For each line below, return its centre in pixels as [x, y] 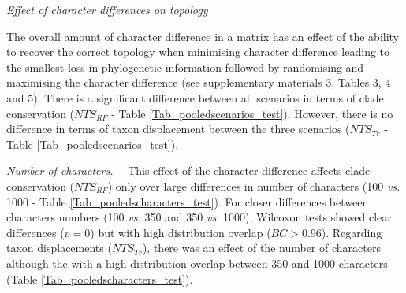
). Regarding [352, 232]
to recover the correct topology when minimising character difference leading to [198, 52]
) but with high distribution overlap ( [181, 232]
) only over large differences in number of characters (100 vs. [254, 185]
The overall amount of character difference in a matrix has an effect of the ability [203, 36]
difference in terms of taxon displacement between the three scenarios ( [178, 129]
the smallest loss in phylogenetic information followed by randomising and [185, 67]
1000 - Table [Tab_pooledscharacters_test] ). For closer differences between [188, 201]
